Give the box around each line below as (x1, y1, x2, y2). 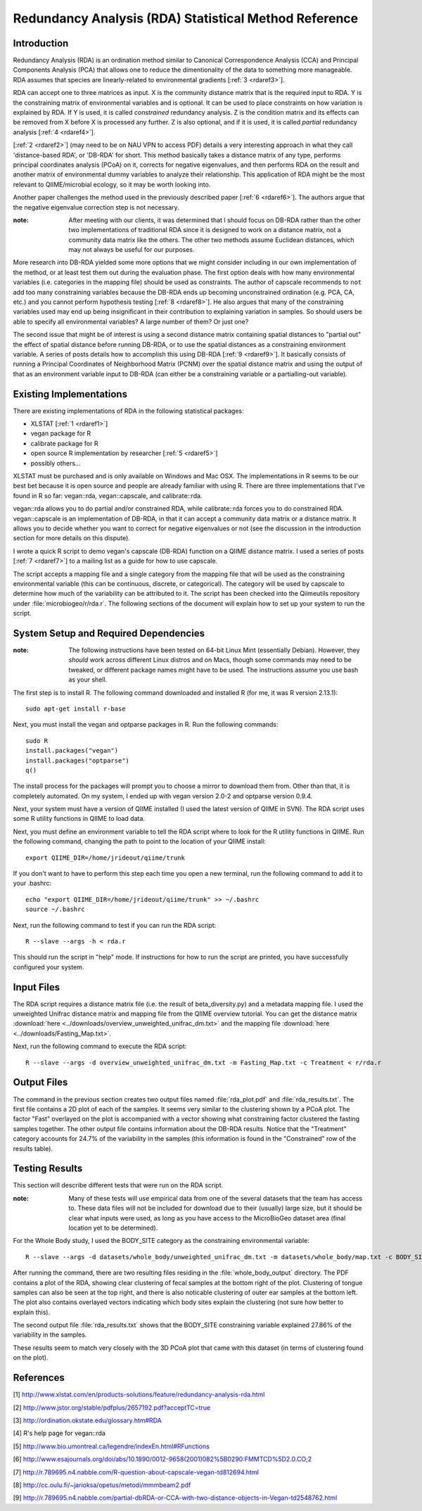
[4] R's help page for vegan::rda (13, 1429, 105, 1438)
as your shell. (68, 675, 108, 684)
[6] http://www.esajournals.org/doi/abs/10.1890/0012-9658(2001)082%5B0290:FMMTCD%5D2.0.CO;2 (13, 1455, 312, 1463)
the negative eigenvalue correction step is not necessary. (13, 203, 179, 211)
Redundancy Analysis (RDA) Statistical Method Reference (13, 11, 359, 26)
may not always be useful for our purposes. (68, 246, 195, 254)
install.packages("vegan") (25, 746, 119, 755)
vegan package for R (30, 429, 91, 438)
